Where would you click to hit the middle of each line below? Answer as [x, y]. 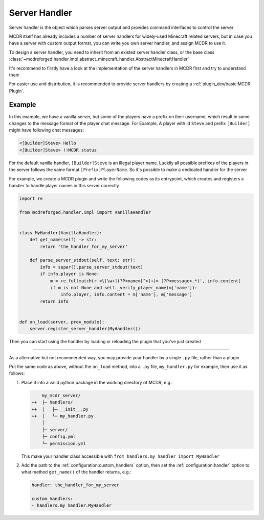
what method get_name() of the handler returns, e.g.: [76, 472]
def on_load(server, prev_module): [62, 322]
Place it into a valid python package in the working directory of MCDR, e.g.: [97, 382]
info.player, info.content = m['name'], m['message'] [126, 295]
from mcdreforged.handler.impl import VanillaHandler [85, 212]
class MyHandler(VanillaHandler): [61, 233]
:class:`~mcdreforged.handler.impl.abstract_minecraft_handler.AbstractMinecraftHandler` [99, 59]
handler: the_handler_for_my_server [76, 485]
